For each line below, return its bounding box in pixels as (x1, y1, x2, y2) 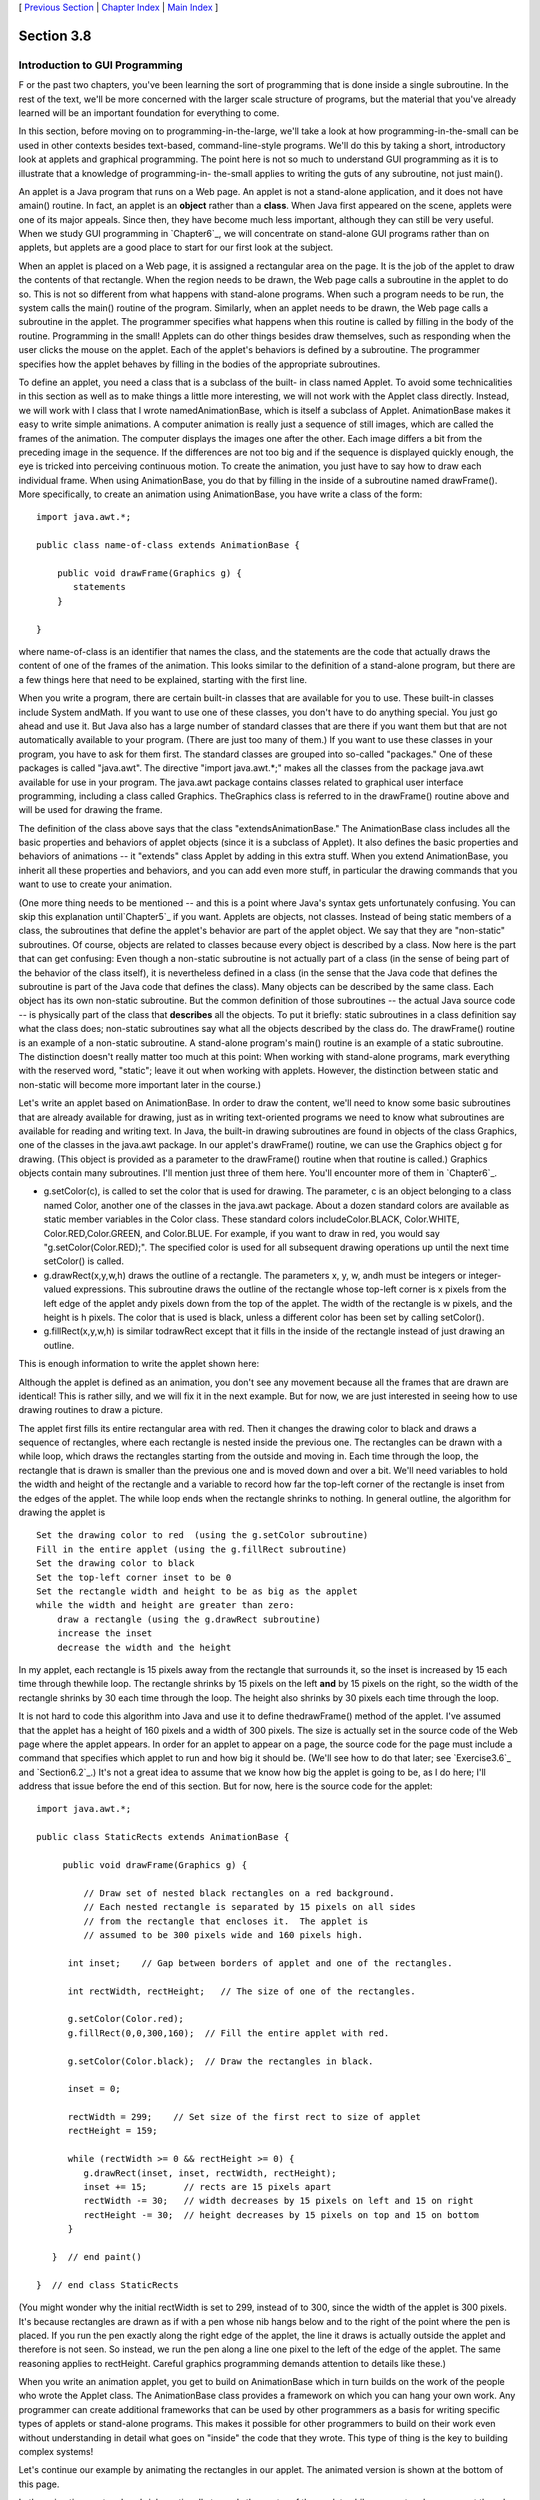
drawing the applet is (18, 1506, 106, 1519)
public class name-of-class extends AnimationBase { (36, 540, 300, 551)
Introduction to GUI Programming (18, 58, 184, 72)
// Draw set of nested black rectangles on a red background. (83, 1887, 395, 1899)
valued (43, 1283, 72, 1295)
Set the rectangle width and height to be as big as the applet (36, 1586, 359, 1597)
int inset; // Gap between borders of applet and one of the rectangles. (67, 1957, 453, 1969)
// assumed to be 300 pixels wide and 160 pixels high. (83, 1929, 364, 1940)
